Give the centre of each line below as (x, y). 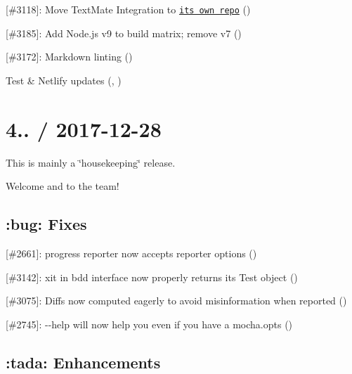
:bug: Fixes (46, 224)
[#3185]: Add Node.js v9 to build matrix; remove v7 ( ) (124, 33)
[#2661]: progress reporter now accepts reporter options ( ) (131, 253)
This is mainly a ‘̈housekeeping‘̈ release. (91, 162)
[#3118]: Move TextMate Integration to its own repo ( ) (128, 9)
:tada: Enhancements (83, 362)
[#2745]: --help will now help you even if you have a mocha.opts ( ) (149, 324)
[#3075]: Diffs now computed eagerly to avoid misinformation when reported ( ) (176, 301)
